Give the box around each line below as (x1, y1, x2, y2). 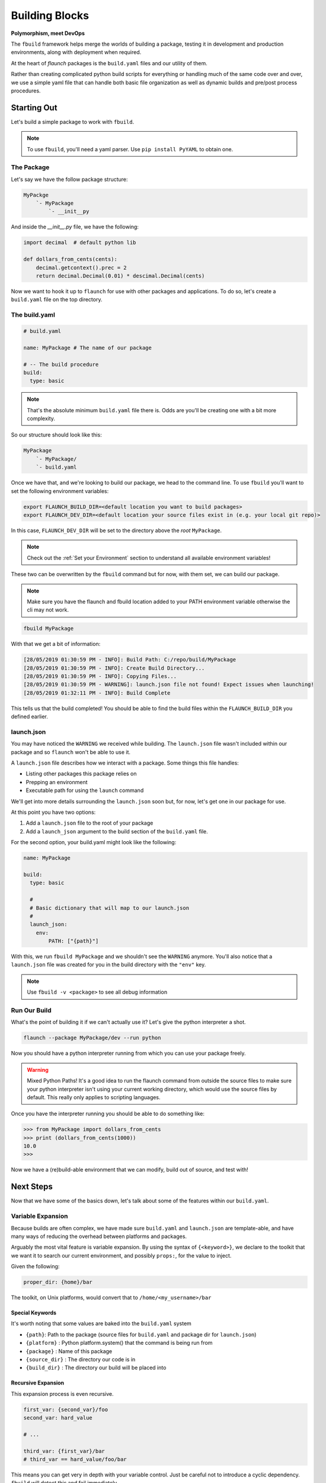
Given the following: (11, 1263, 60, 1270)
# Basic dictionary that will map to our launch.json (30, 905, 190, 911)
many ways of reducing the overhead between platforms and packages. (11, 1233, 187, 1240)
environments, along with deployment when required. (11, 49, 142, 56)
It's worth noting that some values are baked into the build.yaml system (11, 1320, 192, 1327)
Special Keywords (11, 1309, 56, 1316)
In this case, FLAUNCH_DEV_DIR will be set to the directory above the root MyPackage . (11, 527, 222, 534)
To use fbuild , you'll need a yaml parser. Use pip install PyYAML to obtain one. (27, 145, 234, 152)
